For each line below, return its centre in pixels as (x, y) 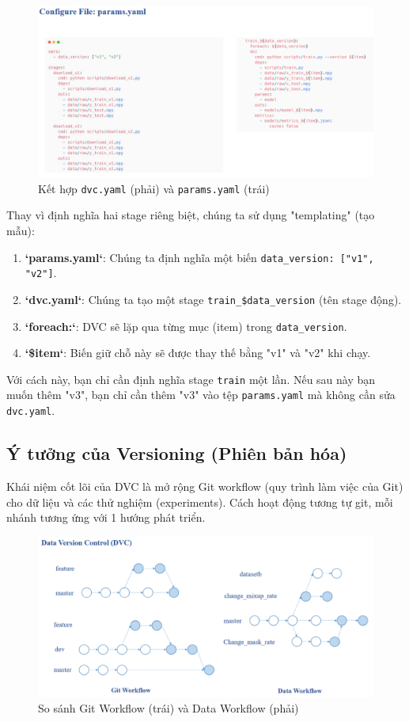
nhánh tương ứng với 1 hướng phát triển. (106, 517)
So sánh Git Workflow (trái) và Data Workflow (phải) (169, 708)
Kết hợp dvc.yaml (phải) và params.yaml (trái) (154, 188)
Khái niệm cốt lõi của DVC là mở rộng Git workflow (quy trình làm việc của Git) (205, 486)
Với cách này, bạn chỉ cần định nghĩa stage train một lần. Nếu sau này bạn (191, 379)
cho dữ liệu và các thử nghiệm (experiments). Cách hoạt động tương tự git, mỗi (200, 502)
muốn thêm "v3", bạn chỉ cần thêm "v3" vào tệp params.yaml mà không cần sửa (201, 395)
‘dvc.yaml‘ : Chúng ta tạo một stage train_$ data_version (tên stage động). (213, 299)
